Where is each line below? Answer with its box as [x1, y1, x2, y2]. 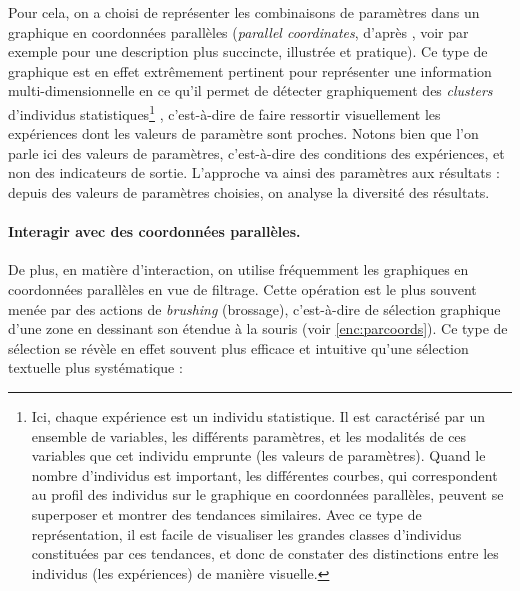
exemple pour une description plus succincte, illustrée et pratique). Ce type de [8, 41, 488, 62]
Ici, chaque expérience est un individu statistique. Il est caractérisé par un [31, 405, 485, 426]
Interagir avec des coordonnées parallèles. [8, 221, 301, 242]
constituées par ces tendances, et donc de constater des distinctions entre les [31, 543, 499, 564]
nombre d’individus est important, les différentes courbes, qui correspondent [31, 464, 498, 485]
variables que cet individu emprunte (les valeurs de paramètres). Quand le [31, 445, 486, 466]
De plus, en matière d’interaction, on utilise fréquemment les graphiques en [8, 259, 469, 280]
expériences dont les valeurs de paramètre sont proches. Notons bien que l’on [8, 123, 479, 144]
